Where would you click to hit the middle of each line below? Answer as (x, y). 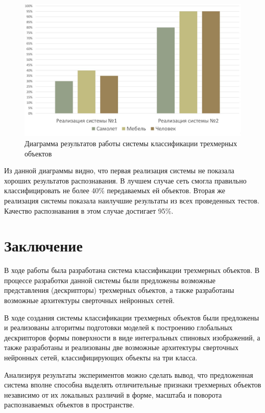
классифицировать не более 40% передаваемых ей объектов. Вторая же (115, 190)
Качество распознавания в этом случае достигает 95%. (89, 210)
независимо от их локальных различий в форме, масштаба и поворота (113, 394)
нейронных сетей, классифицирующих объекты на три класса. (101, 357)
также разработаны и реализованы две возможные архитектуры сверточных (121, 347)
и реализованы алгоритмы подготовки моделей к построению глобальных (118, 327)
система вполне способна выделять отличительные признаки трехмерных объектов (133, 385)
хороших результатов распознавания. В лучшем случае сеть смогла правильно (125, 180)
